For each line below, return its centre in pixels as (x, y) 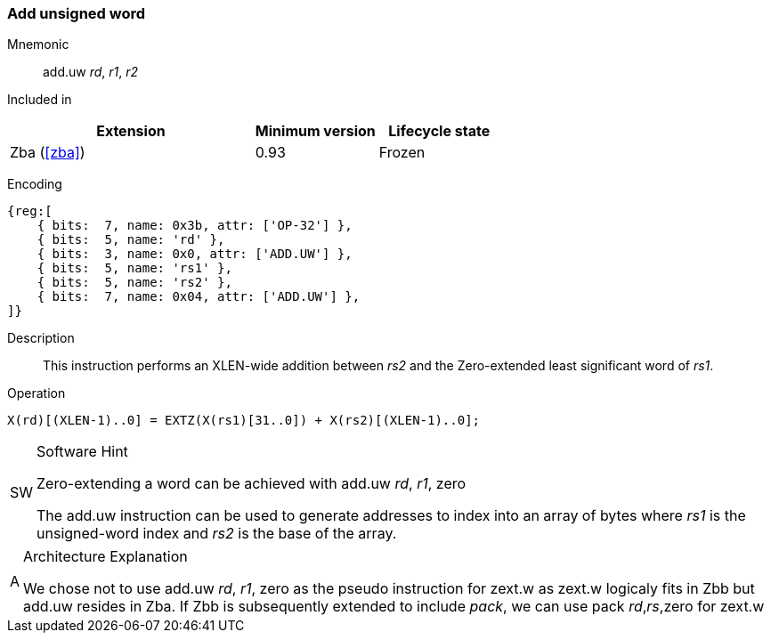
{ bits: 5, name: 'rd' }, (131, 240)
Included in (40, 100)
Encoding (35, 184)
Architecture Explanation (106, 557)
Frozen (402, 153)
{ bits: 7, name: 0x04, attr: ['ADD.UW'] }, (199, 297)
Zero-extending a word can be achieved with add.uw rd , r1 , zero (252, 484)
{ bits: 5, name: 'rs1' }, (134, 268)
